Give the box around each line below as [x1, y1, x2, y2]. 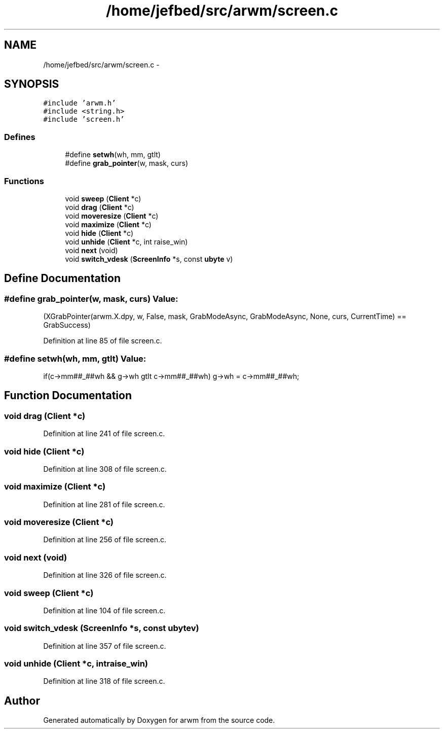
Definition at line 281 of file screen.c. [43, 500, 165, 509]
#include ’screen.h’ [43, 115, 125, 124]
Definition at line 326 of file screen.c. [43, 571, 167, 580]
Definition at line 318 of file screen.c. [43, 677, 165, 686]
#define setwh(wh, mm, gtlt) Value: [4, 353, 146, 364]
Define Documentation [4, 272, 121, 285]
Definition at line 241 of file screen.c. [43, 429, 165, 438]
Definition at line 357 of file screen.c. [43, 641, 166, 650]
